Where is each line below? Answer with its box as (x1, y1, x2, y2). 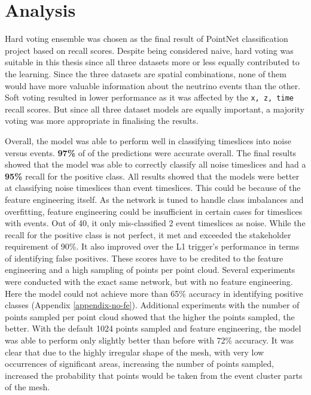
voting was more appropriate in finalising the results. (5, 114, 199, 127)
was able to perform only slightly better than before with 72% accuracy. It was (5, 334, 294, 347)
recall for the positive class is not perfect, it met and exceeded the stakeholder (5, 228, 291, 241)
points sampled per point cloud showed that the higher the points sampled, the (5, 310, 295, 323)
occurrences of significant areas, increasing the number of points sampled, (5, 357, 274, 370)
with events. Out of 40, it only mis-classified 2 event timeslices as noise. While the (5, 217, 306, 229)
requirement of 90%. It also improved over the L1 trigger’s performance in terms (5, 240, 300, 253)
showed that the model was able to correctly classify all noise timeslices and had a (5, 158, 306, 171)
